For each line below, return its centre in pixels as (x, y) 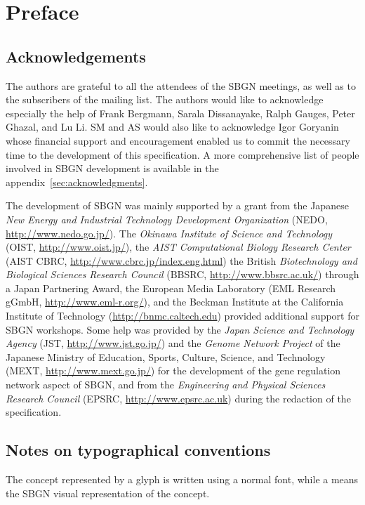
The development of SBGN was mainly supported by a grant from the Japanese (177, 205)
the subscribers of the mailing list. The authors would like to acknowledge (165, 99)
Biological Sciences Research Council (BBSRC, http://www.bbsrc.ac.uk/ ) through (182, 274)
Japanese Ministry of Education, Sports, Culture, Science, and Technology (166, 356)
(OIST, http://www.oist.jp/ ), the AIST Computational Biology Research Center (178, 247)
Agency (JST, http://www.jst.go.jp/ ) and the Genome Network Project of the (173, 343)
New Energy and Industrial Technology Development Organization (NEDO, (167, 219)
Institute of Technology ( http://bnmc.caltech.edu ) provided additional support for (182, 316)
